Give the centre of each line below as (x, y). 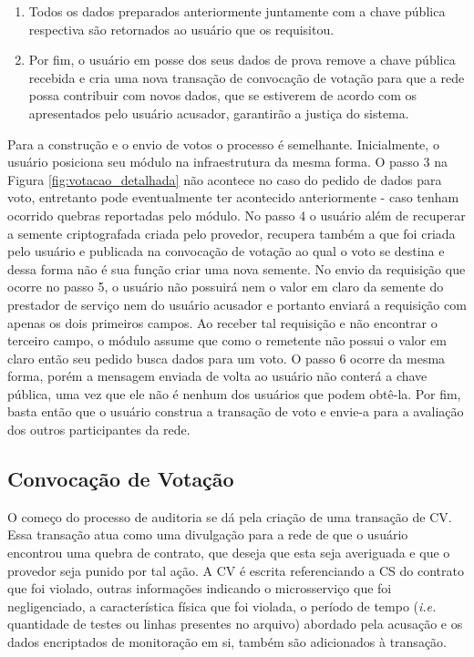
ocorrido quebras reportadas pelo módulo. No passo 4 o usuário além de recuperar (237, 215)
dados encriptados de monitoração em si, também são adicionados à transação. (227, 642)
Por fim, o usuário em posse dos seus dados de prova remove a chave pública (242, 60)
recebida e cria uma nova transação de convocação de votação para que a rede (247, 77)
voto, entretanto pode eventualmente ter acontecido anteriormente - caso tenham (233, 197)
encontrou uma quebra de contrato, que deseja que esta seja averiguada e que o (229, 553)
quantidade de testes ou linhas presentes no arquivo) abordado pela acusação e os (235, 624)
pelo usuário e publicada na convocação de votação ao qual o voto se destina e (226, 251)
